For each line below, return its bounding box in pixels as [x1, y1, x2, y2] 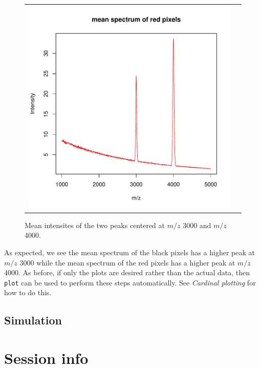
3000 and [183, 219, 211, 230]
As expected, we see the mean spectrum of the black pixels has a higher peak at [4, 247, 255, 258]
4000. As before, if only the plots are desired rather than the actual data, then [4, 267, 250, 278]
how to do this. [4, 287, 52, 298]
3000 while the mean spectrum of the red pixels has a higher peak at [19, 257, 235, 268]
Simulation [4, 312, 62, 328]
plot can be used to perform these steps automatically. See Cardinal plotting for [4, 277, 256, 288]
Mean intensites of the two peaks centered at [25, 219, 165, 230]
